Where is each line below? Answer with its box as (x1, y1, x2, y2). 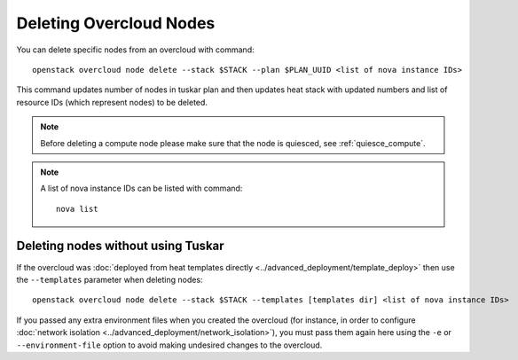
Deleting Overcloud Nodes (16, 13, 216, 33)
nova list (56, 204, 98, 214)
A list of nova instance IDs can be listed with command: (40, 183, 243, 194)
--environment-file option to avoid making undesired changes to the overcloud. (16, 340, 323, 350)
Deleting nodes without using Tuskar (16, 239, 225, 254)
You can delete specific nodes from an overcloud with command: (16, 44, 255, 55)
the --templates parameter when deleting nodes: (16, 274, 203, 285)
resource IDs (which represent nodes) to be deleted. (16, 97, 208, 107)
